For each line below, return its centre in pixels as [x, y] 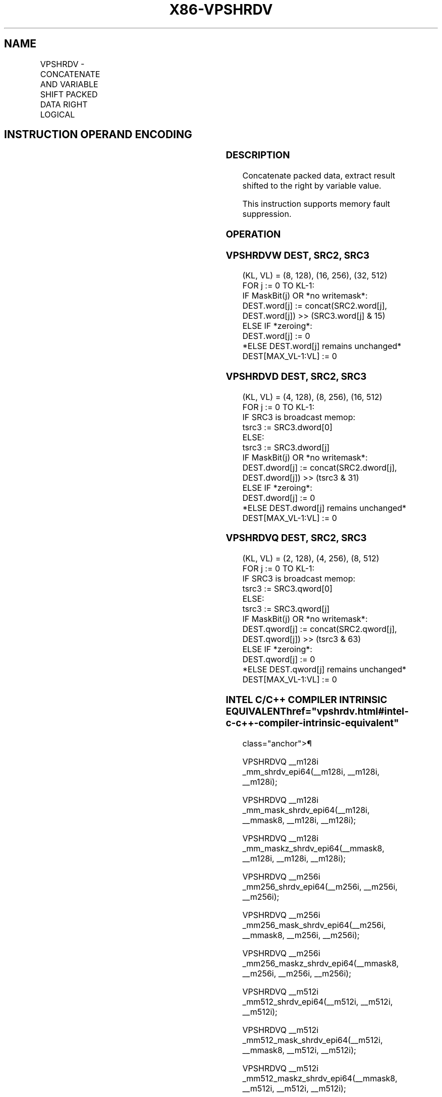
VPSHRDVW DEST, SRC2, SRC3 [298, 255]
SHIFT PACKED [69, 94]
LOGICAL [58, 114]
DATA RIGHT [64, 104]
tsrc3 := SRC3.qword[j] [286, 609]
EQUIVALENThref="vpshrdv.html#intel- [317, 711]
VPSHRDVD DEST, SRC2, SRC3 [296, 377]
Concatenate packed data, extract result [319, 176]
